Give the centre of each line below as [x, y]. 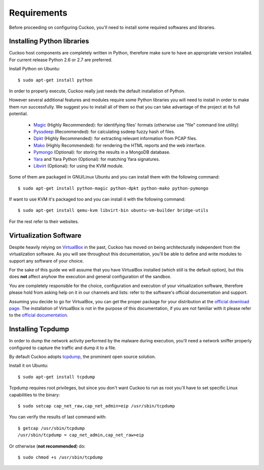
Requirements [38, 13]
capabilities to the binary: [34, 395]
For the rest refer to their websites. [44, 221]
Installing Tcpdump [39, 329]
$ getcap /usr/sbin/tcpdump [51, 428]
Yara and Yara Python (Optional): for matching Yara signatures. [97, 159]
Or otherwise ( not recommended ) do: [47, 446]
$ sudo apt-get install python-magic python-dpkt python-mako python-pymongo [113, 188]
